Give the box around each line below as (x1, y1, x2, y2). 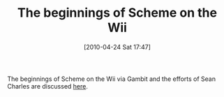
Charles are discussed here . (7, 82, 89, 90)
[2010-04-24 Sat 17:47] (83, 43, 151, 51)
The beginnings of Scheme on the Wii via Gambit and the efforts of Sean (7, 75, 216, 83)
